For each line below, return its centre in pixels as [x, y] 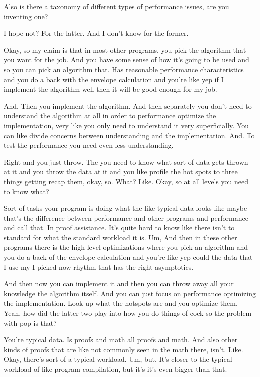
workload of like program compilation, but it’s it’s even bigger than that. [116, 369]
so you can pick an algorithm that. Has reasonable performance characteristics [124, 69]
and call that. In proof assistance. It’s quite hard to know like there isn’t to [119, 227]
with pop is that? [30, 322]
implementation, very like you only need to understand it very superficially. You [126, 125]
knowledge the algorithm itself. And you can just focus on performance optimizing [130, 293]
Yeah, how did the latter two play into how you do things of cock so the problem [128, 313]
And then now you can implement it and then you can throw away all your [119, 283]
